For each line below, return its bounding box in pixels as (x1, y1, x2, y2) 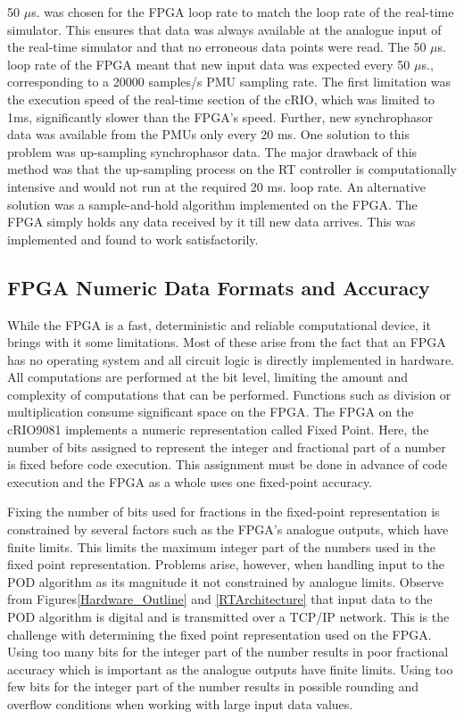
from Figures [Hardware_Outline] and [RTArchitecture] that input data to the (7, 590, 433, 608)
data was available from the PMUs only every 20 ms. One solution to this (7, 125, 410, 144)
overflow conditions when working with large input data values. (7, 694, 353, 713)
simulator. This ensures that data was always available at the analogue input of (7, 20, 442, 38)
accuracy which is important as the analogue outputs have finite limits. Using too (7, 659, 453, 678)
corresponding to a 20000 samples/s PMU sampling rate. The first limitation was (7, 72, 452, 91)
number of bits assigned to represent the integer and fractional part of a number (7, 437, 446, 456)
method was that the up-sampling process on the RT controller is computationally (7, 160, 457, 178)
